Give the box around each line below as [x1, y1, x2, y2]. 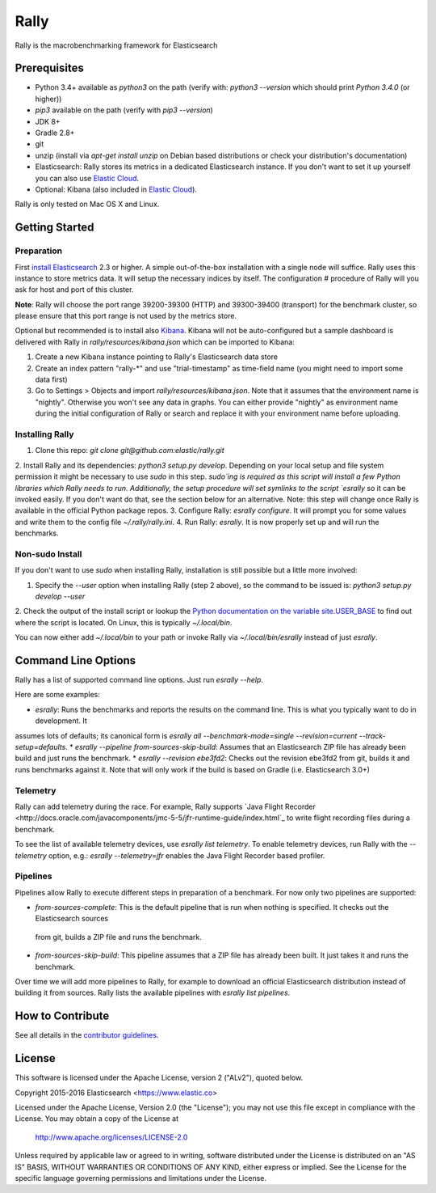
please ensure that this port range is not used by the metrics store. [15, 311, 237, 321]
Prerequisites [15, 61, 84, 75]
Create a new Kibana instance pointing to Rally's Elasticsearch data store [35, 352, 279, 362]
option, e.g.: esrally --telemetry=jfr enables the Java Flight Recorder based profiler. [48, 850, 325, 861]
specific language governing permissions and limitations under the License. [15, 1173, 266, 1182]
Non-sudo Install [15, 548, 82, 560]
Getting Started [15, 221, 94, 235]
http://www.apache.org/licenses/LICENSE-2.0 [35, 1132, 188, 1142]
